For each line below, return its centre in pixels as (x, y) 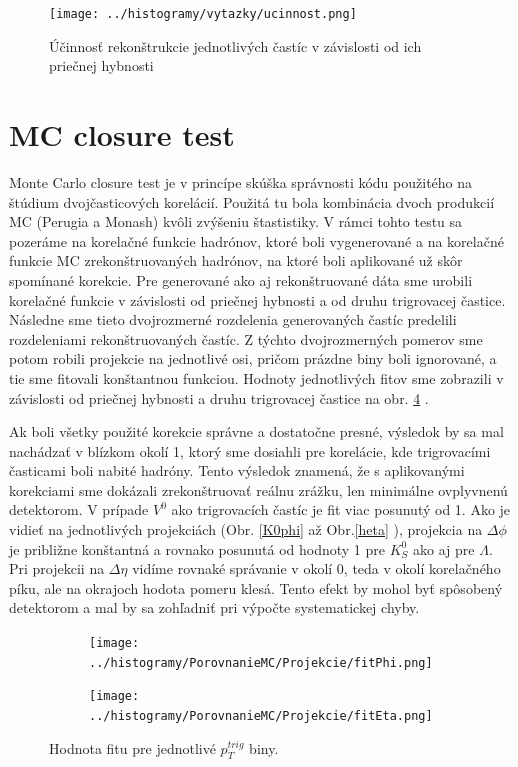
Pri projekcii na (57, 568)
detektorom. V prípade (79, 509)
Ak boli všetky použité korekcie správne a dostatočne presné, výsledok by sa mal (256, 431)
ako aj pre (444, 548)
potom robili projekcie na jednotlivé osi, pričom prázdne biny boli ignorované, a (253, 358)
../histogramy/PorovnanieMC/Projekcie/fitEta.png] (261, 716)
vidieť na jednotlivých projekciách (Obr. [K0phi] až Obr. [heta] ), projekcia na (246, 529)
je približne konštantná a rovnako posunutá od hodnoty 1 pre (197, 548)
